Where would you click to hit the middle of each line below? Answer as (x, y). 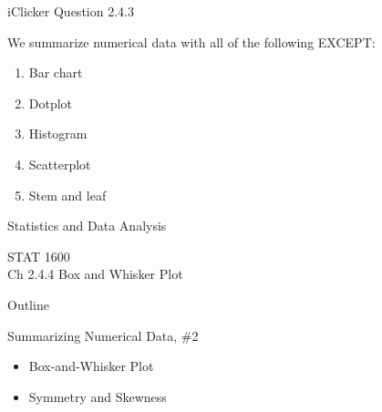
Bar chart (56, 72)
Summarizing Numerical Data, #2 (103, 335)
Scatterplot (60, 164)
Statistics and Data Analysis (87, 226)
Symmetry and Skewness (98, 396)
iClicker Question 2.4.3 (71, 11)
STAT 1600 (39, 256)
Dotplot (51, 103)
